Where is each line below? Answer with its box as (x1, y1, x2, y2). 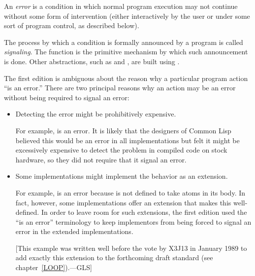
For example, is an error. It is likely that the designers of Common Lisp (15, 125, 231, 135)
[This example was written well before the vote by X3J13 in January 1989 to (15, 242, 247, 253)
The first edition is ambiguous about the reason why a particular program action (4, 73, 248, 83)
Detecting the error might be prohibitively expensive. (15, 109, 176, 119)
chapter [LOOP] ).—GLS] (15, 262, 92, 273)
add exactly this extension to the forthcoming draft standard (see (15, 252, 213, 263)
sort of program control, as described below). (4, 20, 139, 31)
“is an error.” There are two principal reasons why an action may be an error (4, 82, 236, 93)
